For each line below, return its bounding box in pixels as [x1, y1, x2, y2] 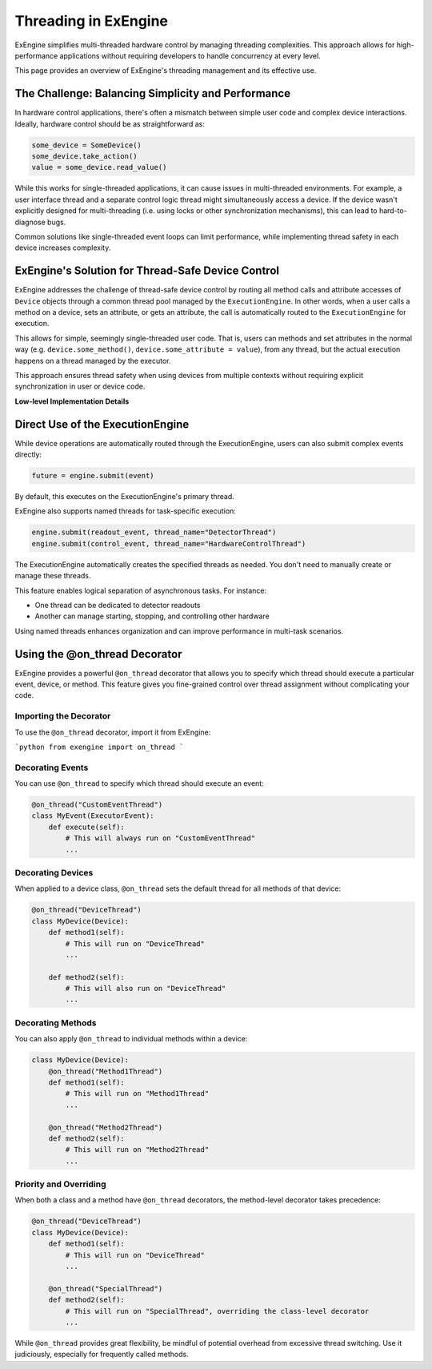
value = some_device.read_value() [31, 163, 167, 172]
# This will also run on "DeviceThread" [65, 984, 226, 993]
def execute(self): [48, 822, 126, 831]
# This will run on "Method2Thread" [65, 1146, 210, 1154]
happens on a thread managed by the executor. [14, 356, 171, 365]
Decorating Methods [14, 1017, 97, 1029]
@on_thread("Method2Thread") [48, 1122, 163, 1132]
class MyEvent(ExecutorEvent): [31, 811, 155, 820]
